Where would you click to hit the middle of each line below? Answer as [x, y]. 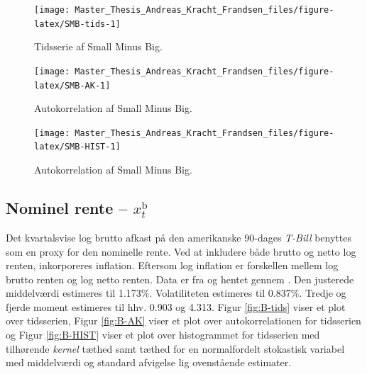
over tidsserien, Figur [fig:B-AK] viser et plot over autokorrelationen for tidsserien [183, 321]
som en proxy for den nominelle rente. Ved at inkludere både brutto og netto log [181, 251]
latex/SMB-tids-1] [77, 24]
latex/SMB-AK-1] [72, 85]
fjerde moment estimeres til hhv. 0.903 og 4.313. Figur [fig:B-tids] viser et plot [176, 306]
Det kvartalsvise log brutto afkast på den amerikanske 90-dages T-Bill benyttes [179, 237]
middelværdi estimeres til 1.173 [73, 293]
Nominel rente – [67, 208]
